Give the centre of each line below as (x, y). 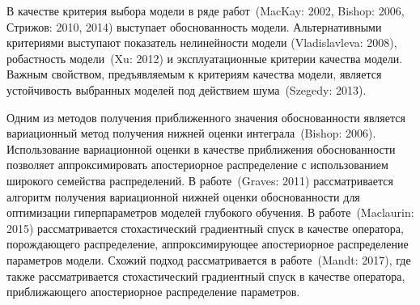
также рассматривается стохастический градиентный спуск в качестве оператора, (206, 275)
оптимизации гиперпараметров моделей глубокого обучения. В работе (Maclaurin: (210, 212)
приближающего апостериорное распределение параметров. (153, 292)
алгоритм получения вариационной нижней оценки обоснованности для (183, 196)
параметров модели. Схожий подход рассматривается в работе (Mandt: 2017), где (209, 259)
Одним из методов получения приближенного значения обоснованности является (206, 117)
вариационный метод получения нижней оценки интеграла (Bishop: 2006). (191, 133)
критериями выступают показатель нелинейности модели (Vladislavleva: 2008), (202, 42)
